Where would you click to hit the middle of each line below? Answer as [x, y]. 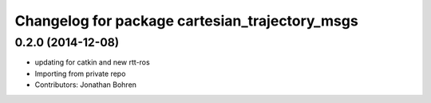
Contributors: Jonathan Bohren [86, 85]
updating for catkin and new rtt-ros [93, 62]
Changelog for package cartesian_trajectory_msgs [186, 21]
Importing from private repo [80, 73]
